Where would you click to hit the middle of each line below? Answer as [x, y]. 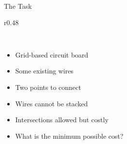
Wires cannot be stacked [51, 103]
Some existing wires [44, 71]
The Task [18, 6]
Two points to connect [48, 87]
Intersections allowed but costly [62, 120]
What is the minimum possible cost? [69, 136]
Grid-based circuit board [52, 54]
